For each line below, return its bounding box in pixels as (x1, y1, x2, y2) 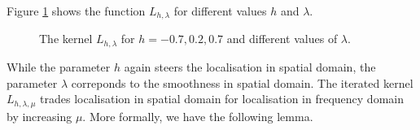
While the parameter (7, 58, 111, 75)
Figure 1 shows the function (7, 2, 146, 19)
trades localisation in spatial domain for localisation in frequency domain (40, 90, 404, 107)
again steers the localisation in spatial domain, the (124, 58, 376, 75)
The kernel (39, 30, 93, 47)
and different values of (226, 30, 338, 47)
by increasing (7, 107, 72, 124)
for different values (173, 2, 267, 19)
